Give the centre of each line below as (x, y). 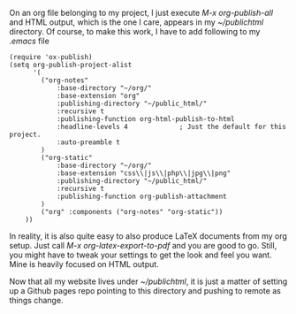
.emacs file (30, 41)
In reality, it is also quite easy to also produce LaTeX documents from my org (148, 236)
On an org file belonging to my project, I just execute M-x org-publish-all (141, 13)
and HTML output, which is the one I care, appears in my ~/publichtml (137, 22)
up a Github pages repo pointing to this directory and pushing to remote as (145, 291)
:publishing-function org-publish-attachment (141, 196)
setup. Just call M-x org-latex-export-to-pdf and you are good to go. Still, (143, 245)
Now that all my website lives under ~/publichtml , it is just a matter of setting (148, 281)
